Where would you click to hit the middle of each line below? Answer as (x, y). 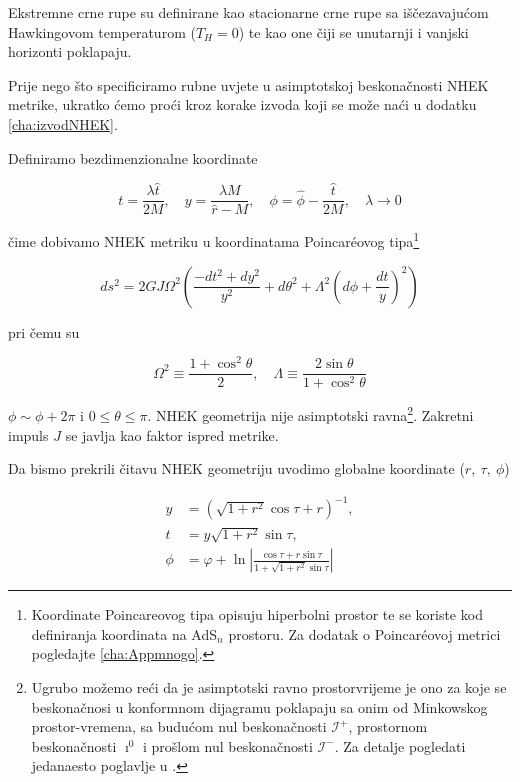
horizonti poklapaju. (70, 51)
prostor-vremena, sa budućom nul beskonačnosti (179, 726)
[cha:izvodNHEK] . (63, 123)
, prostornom (388, 726)
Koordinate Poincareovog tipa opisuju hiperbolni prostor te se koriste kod (257, 614)
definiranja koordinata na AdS (124, 633)
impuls (28, 434)
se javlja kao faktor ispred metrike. (172, 434)
